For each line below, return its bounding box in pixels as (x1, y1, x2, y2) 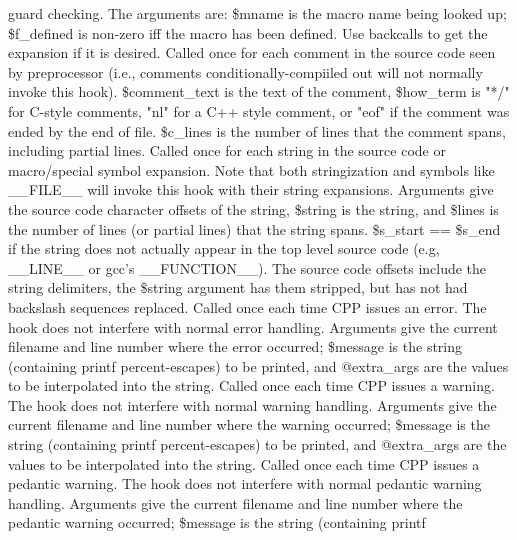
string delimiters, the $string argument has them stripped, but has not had (8, 277, 468, 298)
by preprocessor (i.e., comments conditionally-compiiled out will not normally (8, 61, 483, 82)
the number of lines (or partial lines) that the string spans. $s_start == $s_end (8, 218, 501, 239)
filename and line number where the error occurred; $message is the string (8, 336, 463, 357)
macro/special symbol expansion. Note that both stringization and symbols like (8, 159, 495, 180)
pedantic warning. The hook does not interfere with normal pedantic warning (8, 473, 482, 494)
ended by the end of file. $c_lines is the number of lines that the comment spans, (8, 120, 506, 141)
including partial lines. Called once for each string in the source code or (8, 140, 446, 161)
